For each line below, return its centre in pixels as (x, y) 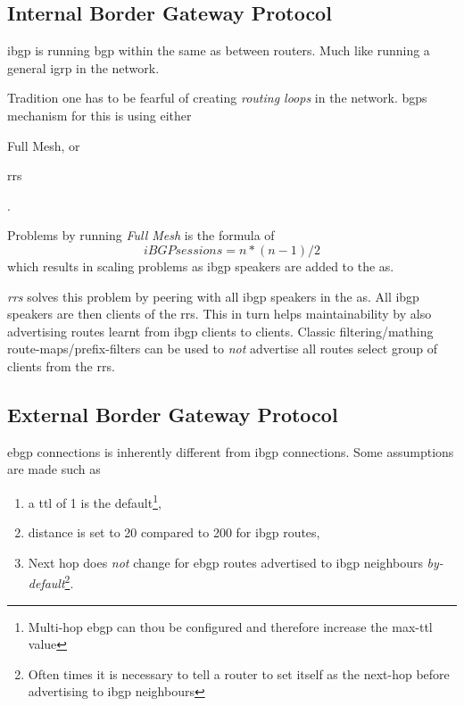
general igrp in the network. (83, 67)
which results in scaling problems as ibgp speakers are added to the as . (201, 266)
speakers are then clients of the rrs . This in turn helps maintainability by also (220, 314)
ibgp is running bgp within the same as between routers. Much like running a (219, 50)
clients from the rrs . (61, 365)
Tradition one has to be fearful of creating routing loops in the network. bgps (217, 98)
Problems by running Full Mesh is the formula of (141, 235)
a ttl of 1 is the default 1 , (95, 501)
